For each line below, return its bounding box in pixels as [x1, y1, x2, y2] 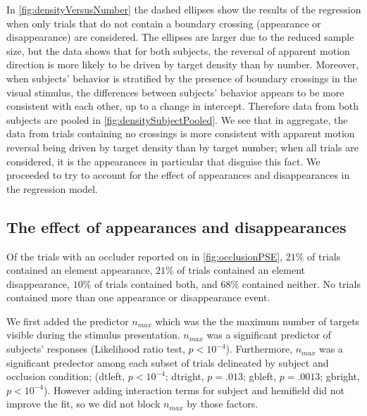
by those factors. [187, 396, 259, 411]
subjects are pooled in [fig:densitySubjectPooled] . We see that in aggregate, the [6, 112, 348, 127]
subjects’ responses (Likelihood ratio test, [6, 341, 185, 356]
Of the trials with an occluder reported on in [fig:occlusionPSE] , [6, 248, 283, 263]
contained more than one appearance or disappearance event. [6, 290, 270, 305]
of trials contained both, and [94, 276, 218, 291]
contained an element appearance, [6, 263, 153, 277]
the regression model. [6, 181, 98, 196]
